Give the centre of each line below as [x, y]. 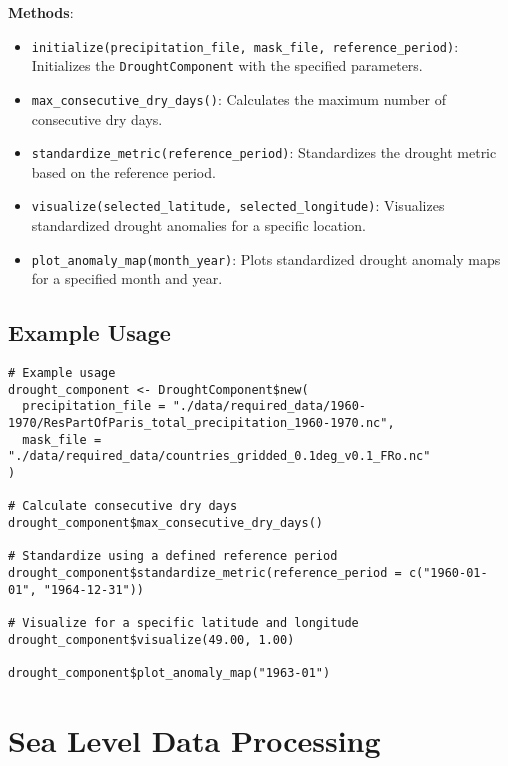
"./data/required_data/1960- [269, 406]
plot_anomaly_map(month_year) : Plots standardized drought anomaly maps [266, 258]
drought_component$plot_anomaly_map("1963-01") [169, 672]
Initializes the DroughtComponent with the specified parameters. [227, 65]
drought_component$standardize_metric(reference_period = [205, 572]
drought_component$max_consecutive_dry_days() [165, 523]
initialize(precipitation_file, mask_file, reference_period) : [245, 45]
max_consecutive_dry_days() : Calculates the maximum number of [238, 98]
